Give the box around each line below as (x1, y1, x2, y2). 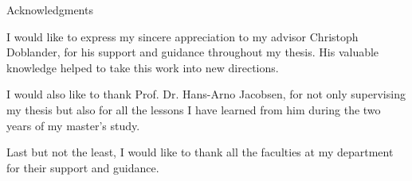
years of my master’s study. (6, 117, 140, 133)
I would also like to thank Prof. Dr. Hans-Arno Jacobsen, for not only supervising (6, 86, 406, 102)
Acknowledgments (6, 2, 93, 17)
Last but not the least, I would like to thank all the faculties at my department (6, 144, 394, 160)
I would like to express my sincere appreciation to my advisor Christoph (6, 28, 359, 44)
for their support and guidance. (6, 159, 159, 175)
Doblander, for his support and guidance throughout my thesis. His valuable (6, 44, 379, 60)
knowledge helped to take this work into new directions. (6, 59, 279, 75)
